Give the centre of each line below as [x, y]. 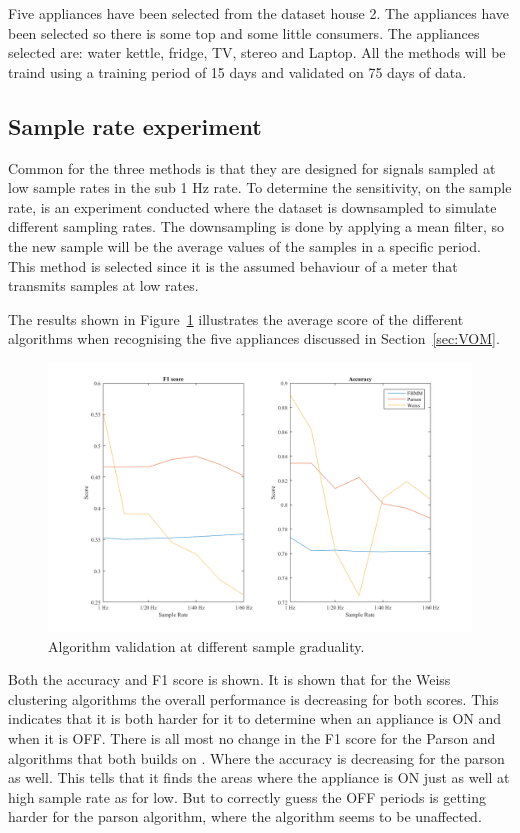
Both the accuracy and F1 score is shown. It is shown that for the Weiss [229, 679]
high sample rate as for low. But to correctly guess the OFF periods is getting [247, 796]
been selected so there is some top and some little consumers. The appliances [244, 32]
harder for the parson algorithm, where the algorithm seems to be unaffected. [245, 816]
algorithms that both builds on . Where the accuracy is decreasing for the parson [256, 757]
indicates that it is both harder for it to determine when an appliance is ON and [255, 718]
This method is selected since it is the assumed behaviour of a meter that [233, 265]
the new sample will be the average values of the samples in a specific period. [244, 245]
